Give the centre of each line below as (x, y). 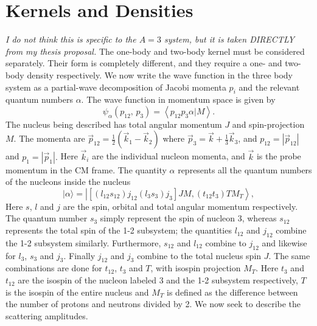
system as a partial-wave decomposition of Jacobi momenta (116, 87)
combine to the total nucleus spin (199, 255)
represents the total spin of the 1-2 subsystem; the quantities (119, 230)
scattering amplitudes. (47, 315)
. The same (289, 255)
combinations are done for (54, 268)
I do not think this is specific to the (71, 39)
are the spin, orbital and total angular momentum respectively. (180, 206)
